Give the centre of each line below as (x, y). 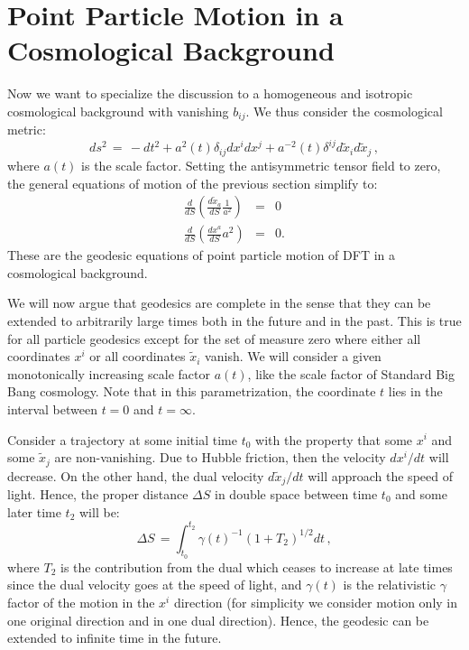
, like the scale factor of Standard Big (351, 373)
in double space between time (296, 494)
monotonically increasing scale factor (109, 373)
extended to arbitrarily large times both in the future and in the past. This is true (234, 320)
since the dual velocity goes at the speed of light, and (155, 585)
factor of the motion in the (81, 603)
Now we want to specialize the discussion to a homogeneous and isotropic (210, 93)
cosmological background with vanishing (118, 111)
